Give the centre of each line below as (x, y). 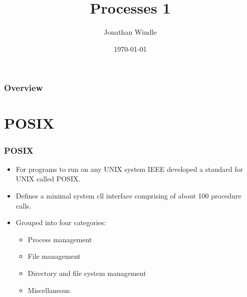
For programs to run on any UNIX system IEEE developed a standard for (130, 169)
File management (54, 256)
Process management (60, 239)
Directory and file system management (87, 273)
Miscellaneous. (50, 290)
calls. (24, 205)
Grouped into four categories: (61, 222)
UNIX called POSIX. (48, 179)
